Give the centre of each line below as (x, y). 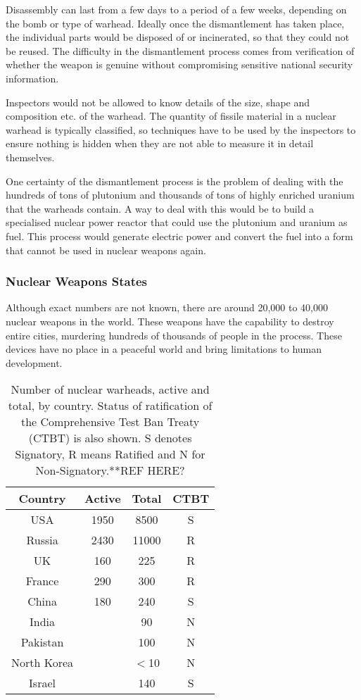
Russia (42, 540)
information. (32, 78)
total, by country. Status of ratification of (110, 406)
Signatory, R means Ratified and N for (110, 454)
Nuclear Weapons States (76, 281)
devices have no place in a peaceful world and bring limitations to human (164, 349)
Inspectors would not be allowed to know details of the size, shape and (158, 102)
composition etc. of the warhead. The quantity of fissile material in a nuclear (171, 116)
